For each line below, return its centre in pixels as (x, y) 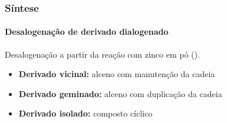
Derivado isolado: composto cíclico (85, 113)
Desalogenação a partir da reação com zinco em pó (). (103, 54)
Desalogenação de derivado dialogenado (87, 31)
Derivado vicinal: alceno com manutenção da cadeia (117, 74)
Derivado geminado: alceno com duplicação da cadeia (120, 93)
